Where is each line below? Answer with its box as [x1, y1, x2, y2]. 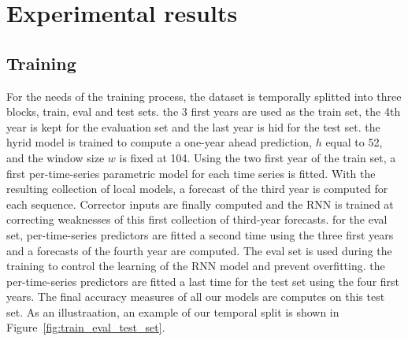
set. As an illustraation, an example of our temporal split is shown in [6, 303, 339, 320]
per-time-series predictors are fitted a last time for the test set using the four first [6, 272, 400, 289]
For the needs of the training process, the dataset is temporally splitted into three [6, 87, 402, 104]
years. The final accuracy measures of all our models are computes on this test [6, 288, 385, 305]
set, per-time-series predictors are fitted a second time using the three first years [6, 226, 394, 243]
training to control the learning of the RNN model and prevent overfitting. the [6, 258, 385, 274]
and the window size [6, 149, 105, 165]
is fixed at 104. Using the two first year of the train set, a [119, 149, 396, 165]
